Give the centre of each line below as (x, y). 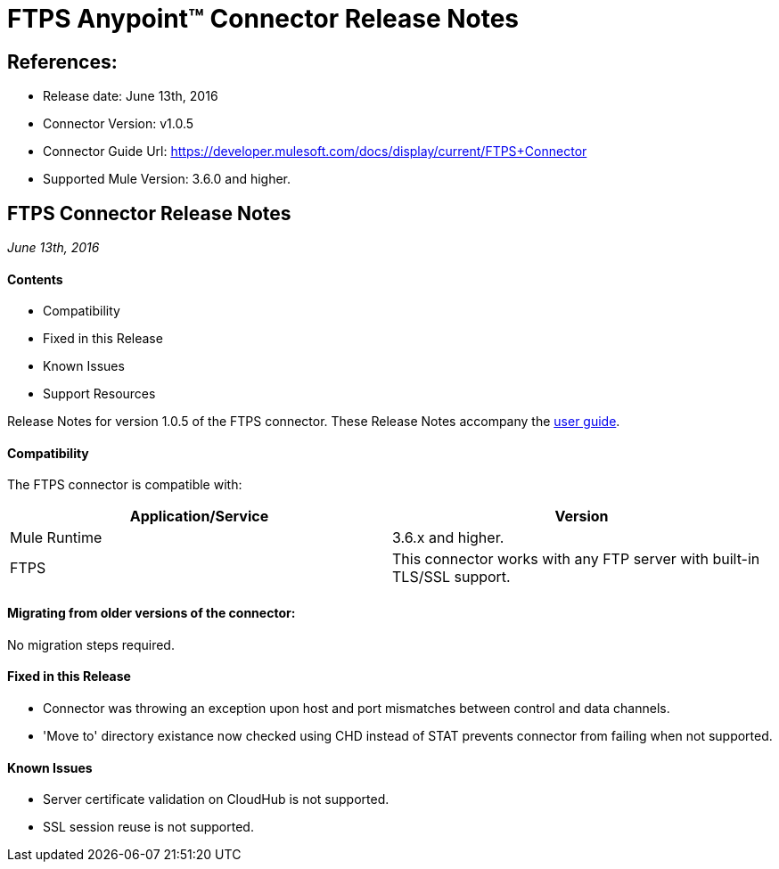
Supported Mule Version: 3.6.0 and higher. (167, 179)
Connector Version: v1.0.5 (119, 124)
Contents (35, 279)
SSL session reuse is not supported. (148, 827)
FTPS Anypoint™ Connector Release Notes (263, 19)
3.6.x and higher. (448, 538)
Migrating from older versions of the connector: (152, 613)
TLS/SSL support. (451, 577)
